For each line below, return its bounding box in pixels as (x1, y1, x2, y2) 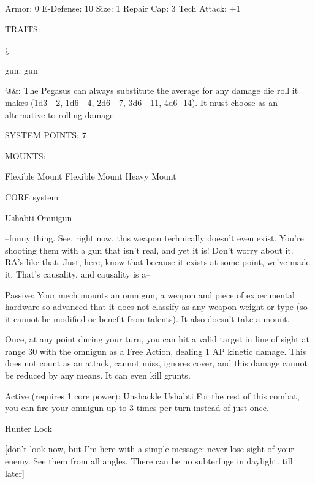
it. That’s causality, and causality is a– (5, 267, 151, 280)
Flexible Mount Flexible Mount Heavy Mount (5, 170, 176, 183)
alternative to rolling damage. (5, 108, 116, 121)
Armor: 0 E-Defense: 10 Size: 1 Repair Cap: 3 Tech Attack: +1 (5, 2, 241, 14)
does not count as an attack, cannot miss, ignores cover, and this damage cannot (5, 357, 308, 369)
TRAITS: (5, 22, 40, 35)
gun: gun (5, 63, 38, 76)
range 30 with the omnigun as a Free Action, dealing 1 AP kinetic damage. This (5, 344, 306, 357)
